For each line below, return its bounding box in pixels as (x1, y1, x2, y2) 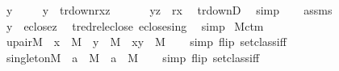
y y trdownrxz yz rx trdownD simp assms (6, 2, 333, 18)
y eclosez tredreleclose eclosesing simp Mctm (6, 17, 264, 34)
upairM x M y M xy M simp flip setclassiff (6, 33, 287, 50)
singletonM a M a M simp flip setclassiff (6, 48, 260, 65)
